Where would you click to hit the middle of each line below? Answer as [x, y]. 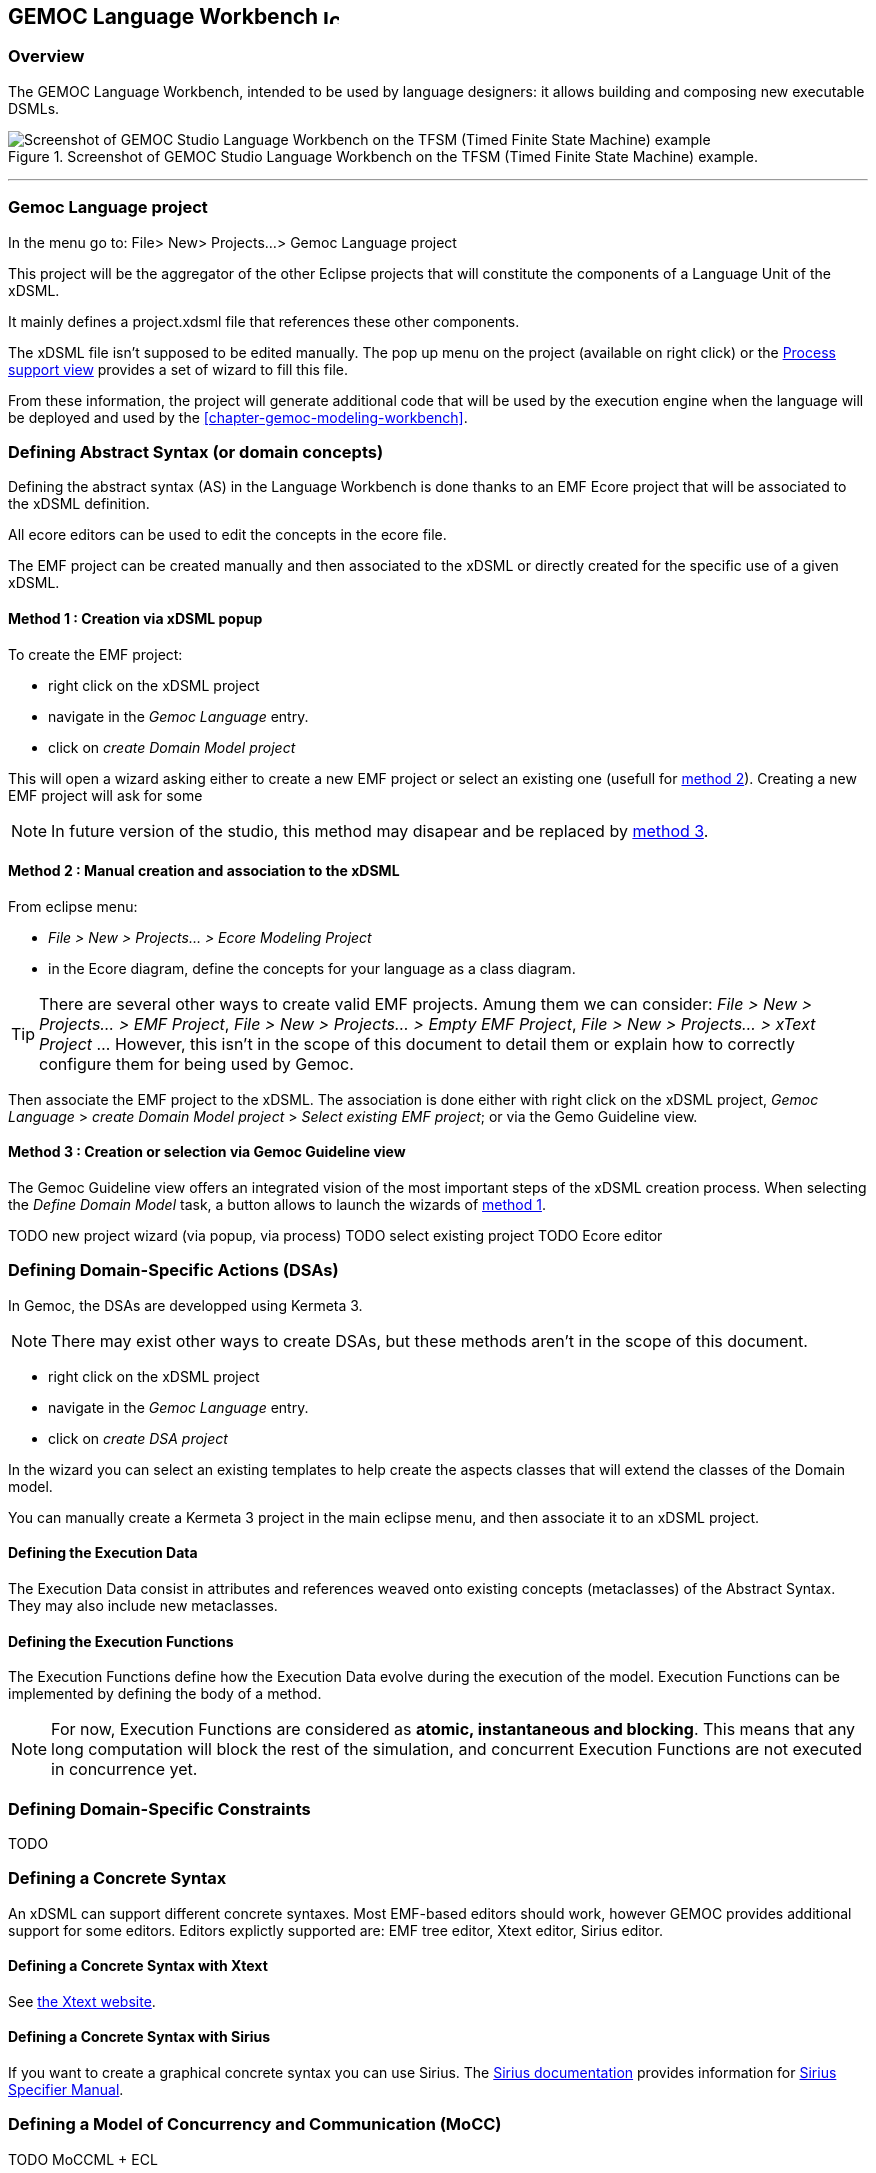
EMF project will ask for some [105, 795]
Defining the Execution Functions [121, 1641]
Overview [46, 56]
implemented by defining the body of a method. [165, 1694]
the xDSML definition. [79, 504]
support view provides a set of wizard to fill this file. [178, 369]
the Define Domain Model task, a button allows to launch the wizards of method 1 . [277, 1204]
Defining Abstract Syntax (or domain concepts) [196, 451]
